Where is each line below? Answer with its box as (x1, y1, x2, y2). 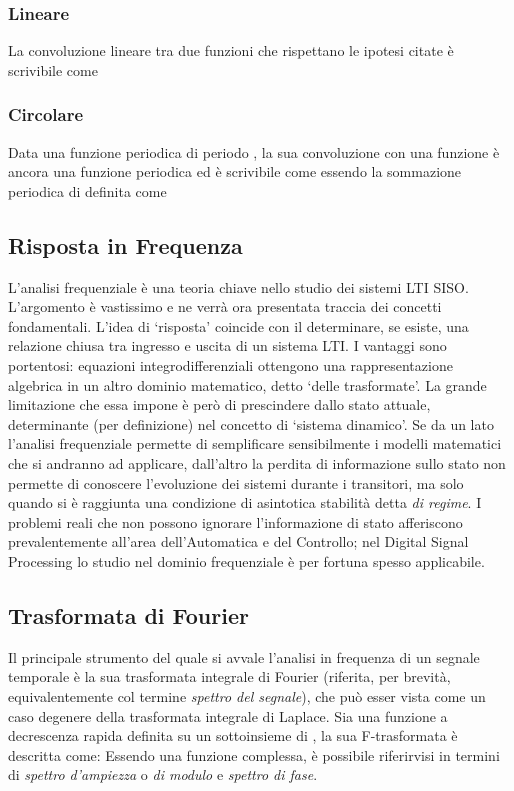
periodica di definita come (8, 180, 167, 201)
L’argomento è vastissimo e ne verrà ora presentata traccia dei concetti (8, 296, 442, 317)
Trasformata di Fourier (8, 599, 249, 630)
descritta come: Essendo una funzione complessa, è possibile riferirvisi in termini (8, 744, 500, 765)
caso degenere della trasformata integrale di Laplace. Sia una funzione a (8, 705, 448, 726)
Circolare (8, 102, 84, 127)
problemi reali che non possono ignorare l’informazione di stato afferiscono (8, 511, 463, 532)
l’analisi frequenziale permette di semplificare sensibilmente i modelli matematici (8, 433, 502, 454)
